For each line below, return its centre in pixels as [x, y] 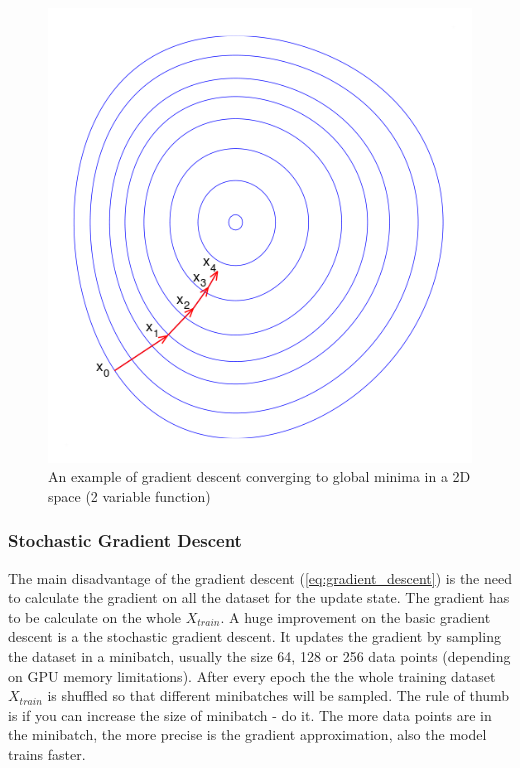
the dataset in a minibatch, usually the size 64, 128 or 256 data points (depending [259, 656]
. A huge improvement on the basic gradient [355, 616]
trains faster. [47, 753]
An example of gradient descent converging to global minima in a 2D [259, 476]
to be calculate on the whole [95, 616]
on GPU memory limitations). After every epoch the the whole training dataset [252, 675]
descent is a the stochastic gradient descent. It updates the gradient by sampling [254, 636]
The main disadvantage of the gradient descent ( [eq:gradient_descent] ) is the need [260, 577]
